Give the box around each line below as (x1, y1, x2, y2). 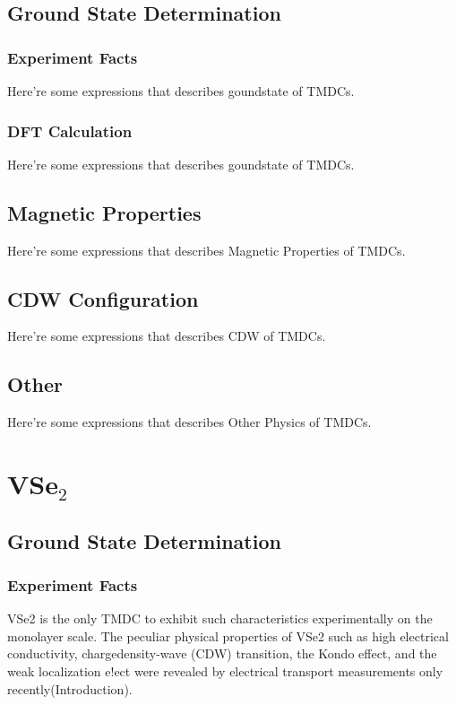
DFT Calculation (7, 119, 133, 142)
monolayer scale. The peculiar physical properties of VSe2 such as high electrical (7, 626, 449, 645)
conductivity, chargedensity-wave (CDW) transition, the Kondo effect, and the (7, 644, 437, 663)
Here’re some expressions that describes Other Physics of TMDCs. (7, 413, 372, 431)
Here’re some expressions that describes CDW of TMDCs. (7, 326, 326, 345)
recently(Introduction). (7, 679, 133, 698)
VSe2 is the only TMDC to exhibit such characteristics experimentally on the (7, 609, 433, 628)
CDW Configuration (7, 284, 199, 312)
